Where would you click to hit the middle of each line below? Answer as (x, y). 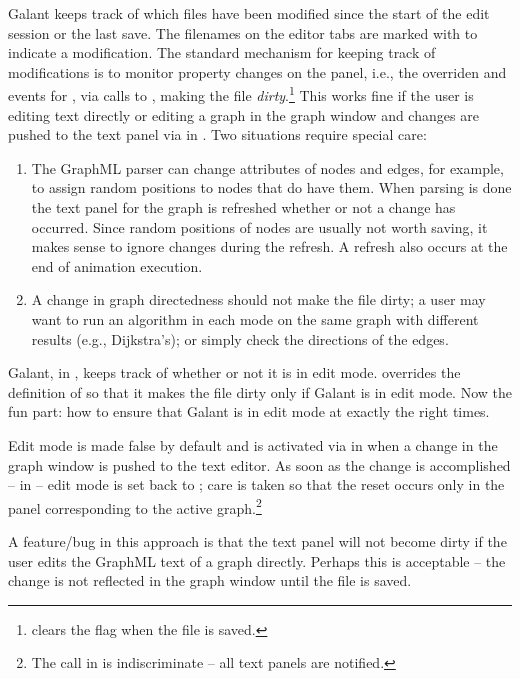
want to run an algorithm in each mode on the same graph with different (255, 318)
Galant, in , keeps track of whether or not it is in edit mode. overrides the (234, 372)
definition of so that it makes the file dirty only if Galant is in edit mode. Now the (260, 391)
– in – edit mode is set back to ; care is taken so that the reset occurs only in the (256, 484)
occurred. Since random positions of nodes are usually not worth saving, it (259, 226)
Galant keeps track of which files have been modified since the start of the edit (249, 13)
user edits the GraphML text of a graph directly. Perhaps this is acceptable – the (257, 560)
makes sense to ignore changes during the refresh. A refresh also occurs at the (269, 246)
